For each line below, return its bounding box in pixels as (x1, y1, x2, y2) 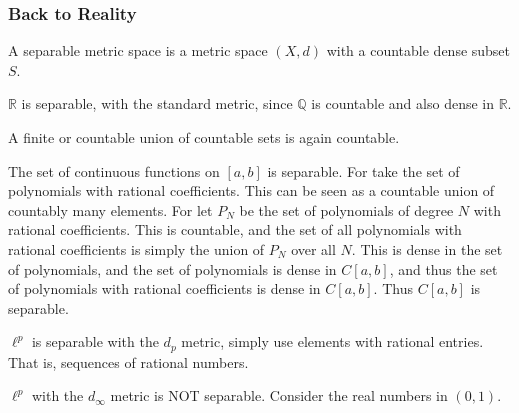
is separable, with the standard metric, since (21, 93, 293, 114)
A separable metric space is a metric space (8, 40, 268, 61)
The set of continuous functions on (8, 160, 220, 181)
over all (291, 238, 336, 259)
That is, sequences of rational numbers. (8, 351, 249, 372)
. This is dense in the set (351, 238, 503, 259)
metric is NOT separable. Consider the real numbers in (110, 385, 448, 406)
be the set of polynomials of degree (239, 199, 454, 220)
